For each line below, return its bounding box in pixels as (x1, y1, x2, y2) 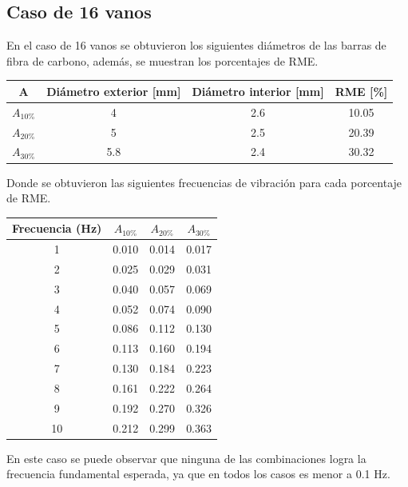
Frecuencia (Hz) (12, 220, 102, 237)
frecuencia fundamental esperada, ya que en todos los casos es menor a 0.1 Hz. (6, 465, 390, 482)
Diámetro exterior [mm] (46, 82, 181, 99)
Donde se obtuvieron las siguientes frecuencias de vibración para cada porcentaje (6, 174, 402, 190)
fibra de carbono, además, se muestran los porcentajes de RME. (6, 52, 319, 69)
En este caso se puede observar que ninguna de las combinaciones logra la (6, 449, 366, 466)
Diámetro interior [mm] (192, 82, 324, 99)
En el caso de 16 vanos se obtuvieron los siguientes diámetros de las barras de (6, 37, 386, 54)
